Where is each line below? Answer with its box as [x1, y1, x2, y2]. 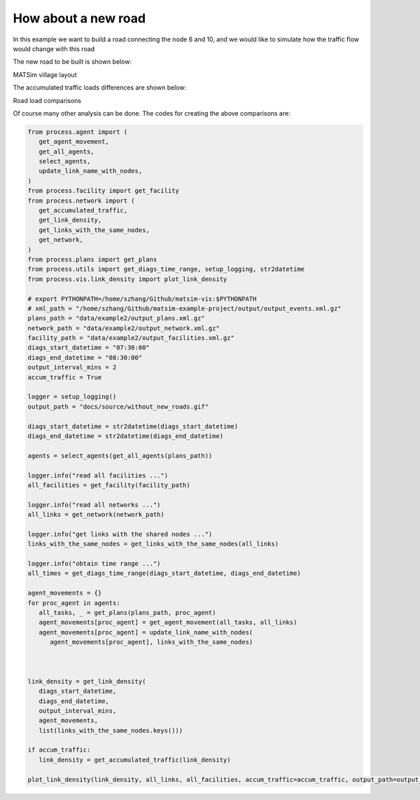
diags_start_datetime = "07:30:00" [27, 344, 150, 352]
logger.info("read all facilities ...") [27, 471, 168, 480]
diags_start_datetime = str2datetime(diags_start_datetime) [27, 422, 239, 430]
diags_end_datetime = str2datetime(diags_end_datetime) [27, 432, 224, 440]
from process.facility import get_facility [27, 187, 180, 195]
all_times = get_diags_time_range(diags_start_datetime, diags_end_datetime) [27, 569, 301, 578]
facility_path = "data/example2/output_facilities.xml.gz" [27, 334, 234, 342]
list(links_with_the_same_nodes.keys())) [38, 726, 183, 734]
